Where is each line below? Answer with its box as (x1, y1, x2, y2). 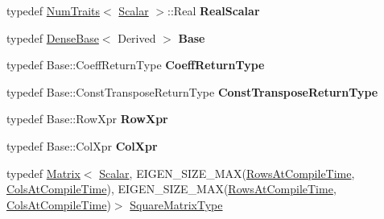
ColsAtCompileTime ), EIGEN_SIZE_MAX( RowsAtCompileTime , (6, 180, 337, 197)
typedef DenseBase (6, 29, 99, 46)
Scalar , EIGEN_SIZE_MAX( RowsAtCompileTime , (99, 164, 355, 181)
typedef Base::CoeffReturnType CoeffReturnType (6, 56, 265, 73)
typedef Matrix (6, 164, 81, 181)
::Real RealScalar (167, 2, 260, 19)
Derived (118, 29, 156, 46)
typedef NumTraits (6, 2, 101, 19)
